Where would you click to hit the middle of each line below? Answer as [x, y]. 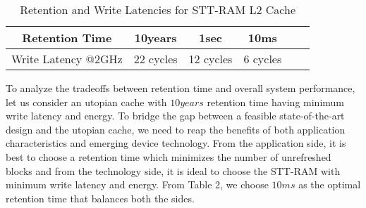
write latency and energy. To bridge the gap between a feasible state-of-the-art [175, 116]
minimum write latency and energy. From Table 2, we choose [137, 184]
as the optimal [330, 184]
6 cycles [263, 59]
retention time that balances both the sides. [100, 198]
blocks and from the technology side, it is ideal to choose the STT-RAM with [173, 170]
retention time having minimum [276, 102]
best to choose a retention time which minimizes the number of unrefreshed [169, 156]
